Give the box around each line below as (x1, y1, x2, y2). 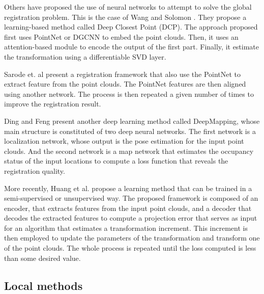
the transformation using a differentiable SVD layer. (4, 51, 166, 62)
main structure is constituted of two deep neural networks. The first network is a (4, 125, 256, 136)
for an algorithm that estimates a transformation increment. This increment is (4, 222, 248, 233)
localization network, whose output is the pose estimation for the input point (4, 136, 244, 146)
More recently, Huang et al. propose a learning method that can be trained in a (4, 182, 252, 193)
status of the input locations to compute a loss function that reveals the (4, 155, 228, 166)
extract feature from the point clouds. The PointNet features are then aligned (4, 78, 246, 89)
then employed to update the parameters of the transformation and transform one (4, 232, 260, 243)
